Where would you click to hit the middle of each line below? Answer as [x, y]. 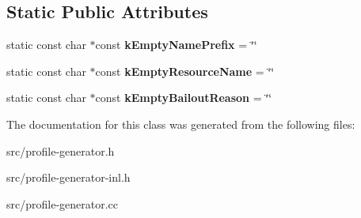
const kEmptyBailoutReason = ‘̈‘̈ [184, 98]
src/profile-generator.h [61, 150]
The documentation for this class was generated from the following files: [181, 124]
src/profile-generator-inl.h [68, 177]
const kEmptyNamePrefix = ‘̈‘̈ [176, 45]
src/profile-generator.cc [63, 203]
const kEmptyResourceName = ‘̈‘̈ [185, 71]
